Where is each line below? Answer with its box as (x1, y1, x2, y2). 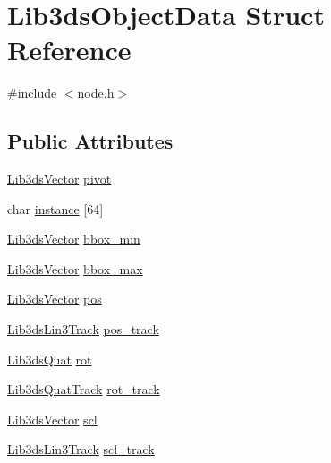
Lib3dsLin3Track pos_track (7, 320, 159, 339)
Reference (7, 31, 132, 68)
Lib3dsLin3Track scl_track (7, 440, 155, 459)
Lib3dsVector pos (7, 289, 102, 308)
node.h (77, 83, 115, 102)
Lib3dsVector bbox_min (7, 229, 140, 248)
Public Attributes (7, 127, 174, 155)
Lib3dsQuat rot (7, 349, 92, 368)
